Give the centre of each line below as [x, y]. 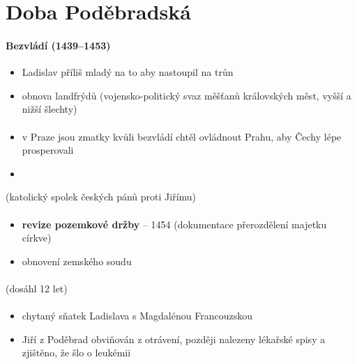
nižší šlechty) [50, 109]
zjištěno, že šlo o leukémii [76, 353]
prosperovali [48, 150]
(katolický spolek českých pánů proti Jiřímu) [101, 197]
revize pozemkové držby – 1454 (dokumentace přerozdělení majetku [174, 224]
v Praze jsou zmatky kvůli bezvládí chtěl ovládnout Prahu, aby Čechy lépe [182, 136]
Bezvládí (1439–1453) [58, 45]
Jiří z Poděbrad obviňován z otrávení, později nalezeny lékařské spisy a [174, 339]
